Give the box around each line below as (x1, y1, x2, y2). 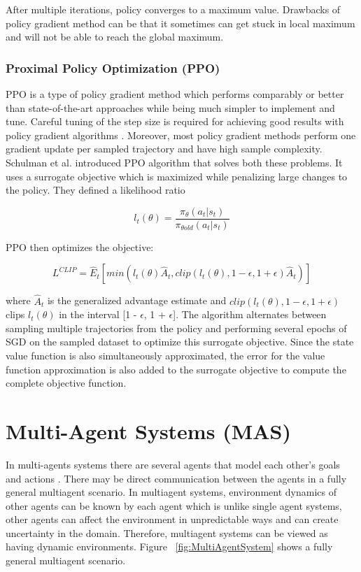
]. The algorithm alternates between (173, 307, 327, 322)
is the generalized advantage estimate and (47, 293, 227, 308)
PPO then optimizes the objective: (6, 239, 154, 254)
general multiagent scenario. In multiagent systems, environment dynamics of (6, 485, 337, 499)
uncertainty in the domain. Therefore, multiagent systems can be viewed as (6, 525, 328, 540)
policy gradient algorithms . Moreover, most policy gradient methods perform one (6, 127, 356, 142)
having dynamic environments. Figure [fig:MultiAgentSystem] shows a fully (6, 539, 333, 554)
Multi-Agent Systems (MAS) (6, 416, 291, 445)
